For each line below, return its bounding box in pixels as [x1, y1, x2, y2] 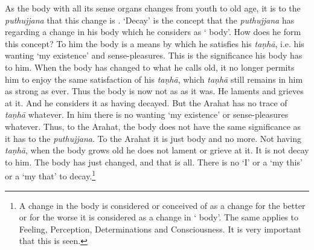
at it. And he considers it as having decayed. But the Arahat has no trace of [5, 96, 287, 109]
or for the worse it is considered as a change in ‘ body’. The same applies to [19, 211, 298, 223]
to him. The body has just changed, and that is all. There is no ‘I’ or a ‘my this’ [5, 155, 303, 168]
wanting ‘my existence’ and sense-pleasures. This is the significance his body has [5, 49, 303, 62]
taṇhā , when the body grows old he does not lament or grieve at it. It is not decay [5, 144, 309, 156]
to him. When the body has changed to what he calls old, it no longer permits [5, 60, 295, 73]
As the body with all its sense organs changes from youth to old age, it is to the [5, 2, 301, 14]
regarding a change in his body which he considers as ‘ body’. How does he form [5, 25, 301, 38]
